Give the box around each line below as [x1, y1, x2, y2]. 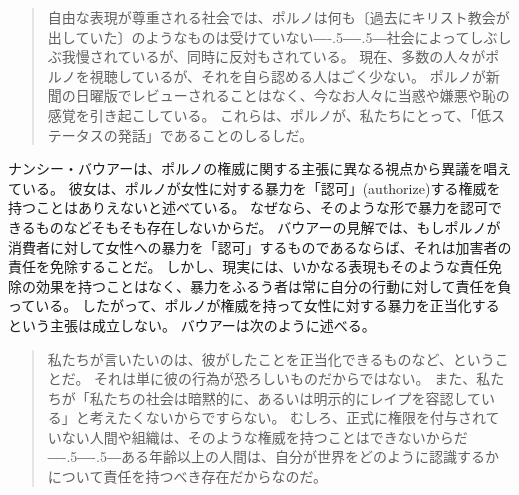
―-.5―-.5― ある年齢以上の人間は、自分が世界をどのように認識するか [47, 446, 499, 467]
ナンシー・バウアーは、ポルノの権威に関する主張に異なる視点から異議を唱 [8, 158, 498, 179]
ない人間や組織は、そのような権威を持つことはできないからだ [61, 426, 468, 447]
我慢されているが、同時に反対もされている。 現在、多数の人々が [61, 46, 486, 67]
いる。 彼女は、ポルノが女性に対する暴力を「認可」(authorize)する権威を [21, 177, 501, 198]
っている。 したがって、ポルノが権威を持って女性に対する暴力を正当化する [8, 295, 500, 316]
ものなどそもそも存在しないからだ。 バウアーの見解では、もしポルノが [35, 216, 501, 237]
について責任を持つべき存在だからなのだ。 [47, 466, 327, 487]
